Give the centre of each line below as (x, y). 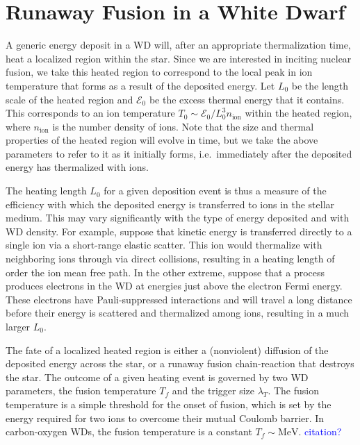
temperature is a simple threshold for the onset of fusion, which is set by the (169, 404)
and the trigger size (213, 391)
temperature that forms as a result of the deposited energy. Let (140, 85)
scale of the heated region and (69, 99)
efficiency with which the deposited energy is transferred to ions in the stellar (170, 204)
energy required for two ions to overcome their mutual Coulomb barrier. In (165, 418)
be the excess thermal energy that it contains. (247, 99)
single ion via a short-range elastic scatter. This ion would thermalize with (164, 245)
